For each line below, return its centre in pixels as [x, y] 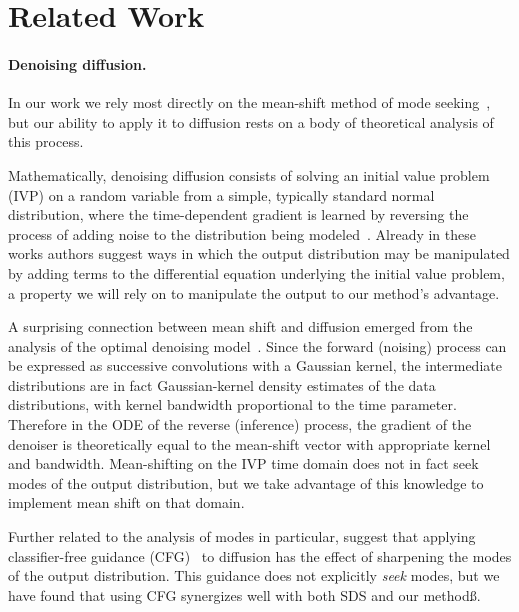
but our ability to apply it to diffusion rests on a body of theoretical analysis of [251, 121]
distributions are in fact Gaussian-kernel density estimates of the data [222, 384]
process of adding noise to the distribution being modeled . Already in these [242, 233]
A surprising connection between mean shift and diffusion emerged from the [240, 326]
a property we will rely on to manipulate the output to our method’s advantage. [254, 292]
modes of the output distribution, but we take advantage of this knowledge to [246, 482]
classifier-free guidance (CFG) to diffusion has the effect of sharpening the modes [260, 555]
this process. [46, 141]
